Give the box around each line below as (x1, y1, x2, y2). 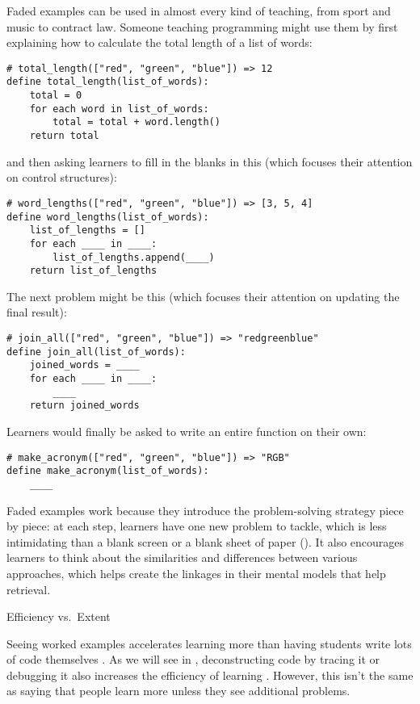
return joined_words (29, 400, 140, 412)
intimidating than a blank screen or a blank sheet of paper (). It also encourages (6, 533, 405, 550)
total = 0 (29, 90, 82, 102)
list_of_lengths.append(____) (52, 251, 215, 263)
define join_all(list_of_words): (6, 346, 186, 358)
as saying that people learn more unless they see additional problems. (6, 682, 351, 699)
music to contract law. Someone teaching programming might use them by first (6, 18, 398, 35)
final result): (6, 304, 67, 321)
